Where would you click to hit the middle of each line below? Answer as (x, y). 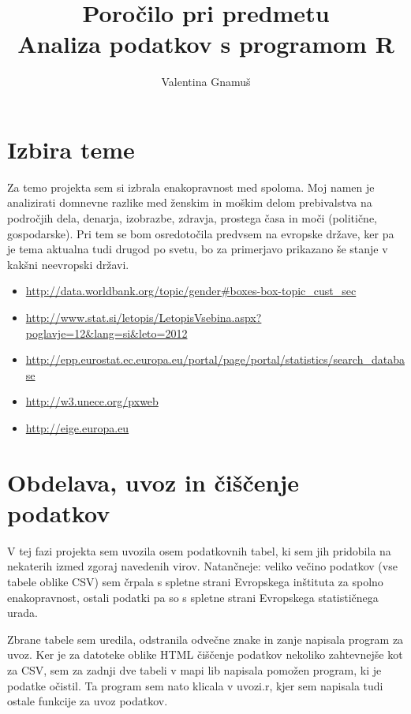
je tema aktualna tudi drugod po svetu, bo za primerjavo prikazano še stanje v (198, 249)
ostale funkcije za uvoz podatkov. (88, 701)
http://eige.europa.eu (77, 427)
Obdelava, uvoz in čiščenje (153, 482)
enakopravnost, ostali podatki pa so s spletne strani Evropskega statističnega (193, 597)
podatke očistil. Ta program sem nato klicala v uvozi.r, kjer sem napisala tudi (195, 685)
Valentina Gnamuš (206, 82)
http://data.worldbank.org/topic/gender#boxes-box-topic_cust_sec (191, 291)
